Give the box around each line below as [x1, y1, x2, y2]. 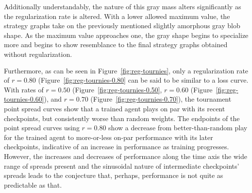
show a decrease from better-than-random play [108, 123, 248, 133]
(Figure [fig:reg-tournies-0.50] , [72, 84, 162, 94]
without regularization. [4, 49, 72, 59]
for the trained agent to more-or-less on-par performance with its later [4, 132, 213, 142]
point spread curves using [4, 123, 80, 133]
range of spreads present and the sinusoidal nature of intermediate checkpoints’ [4, 160, 239, 171]
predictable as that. [4, 179, 62, 190]
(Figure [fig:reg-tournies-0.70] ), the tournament [90, 94, 232, 104]
